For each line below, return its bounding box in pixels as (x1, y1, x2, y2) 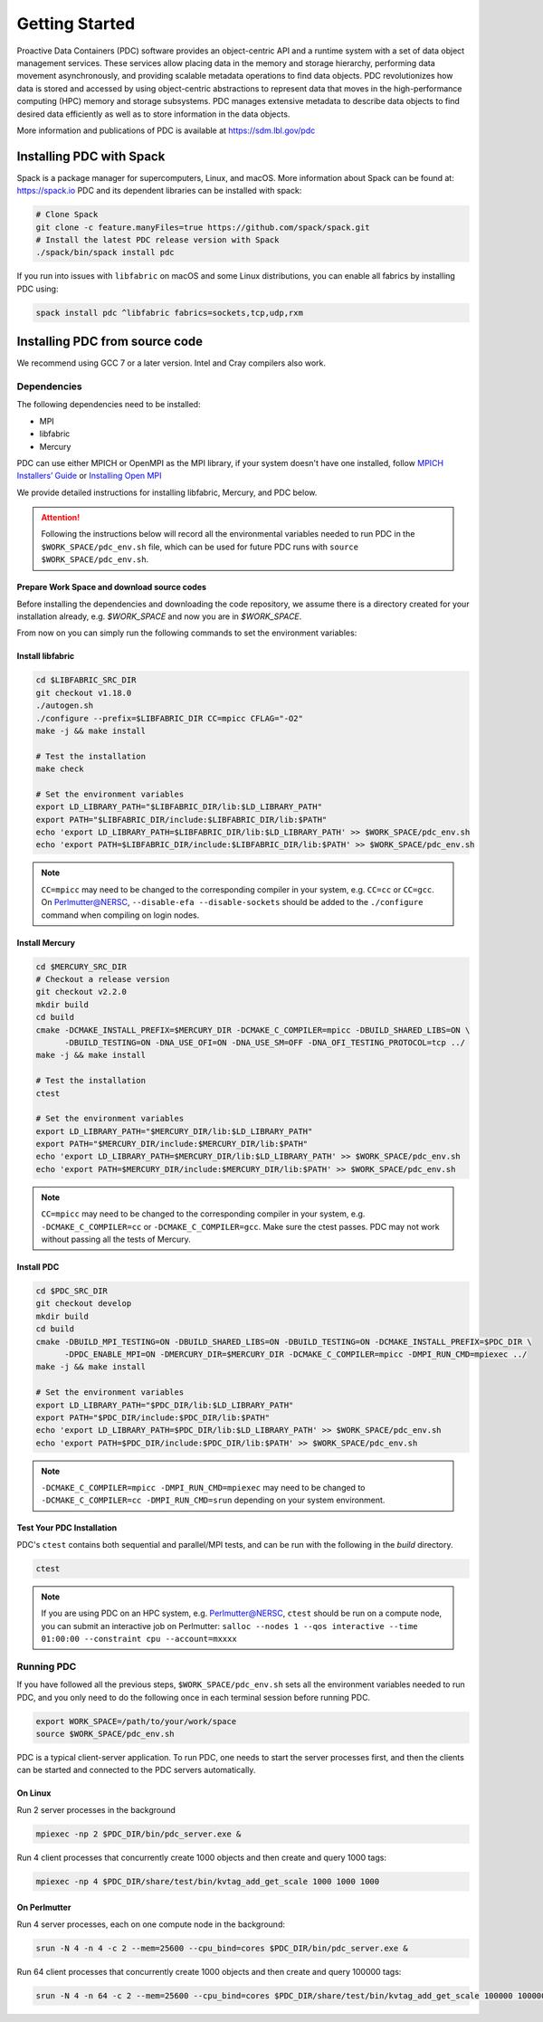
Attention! (41, 512, 81, 523)
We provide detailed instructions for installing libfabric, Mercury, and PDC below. (16, 487, 318, 498)
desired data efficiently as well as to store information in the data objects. (16, 109, 291, 119)
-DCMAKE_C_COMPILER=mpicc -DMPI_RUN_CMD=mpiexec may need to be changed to (41, 1483, 366, 1493)
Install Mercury (16, 937, 76, 948)
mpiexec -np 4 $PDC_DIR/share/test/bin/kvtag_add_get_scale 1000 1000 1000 (35, 1876, 380, 1886)
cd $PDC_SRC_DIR (35, 1286, 109, 1296)
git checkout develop (35, 1299, 132, 1309)
